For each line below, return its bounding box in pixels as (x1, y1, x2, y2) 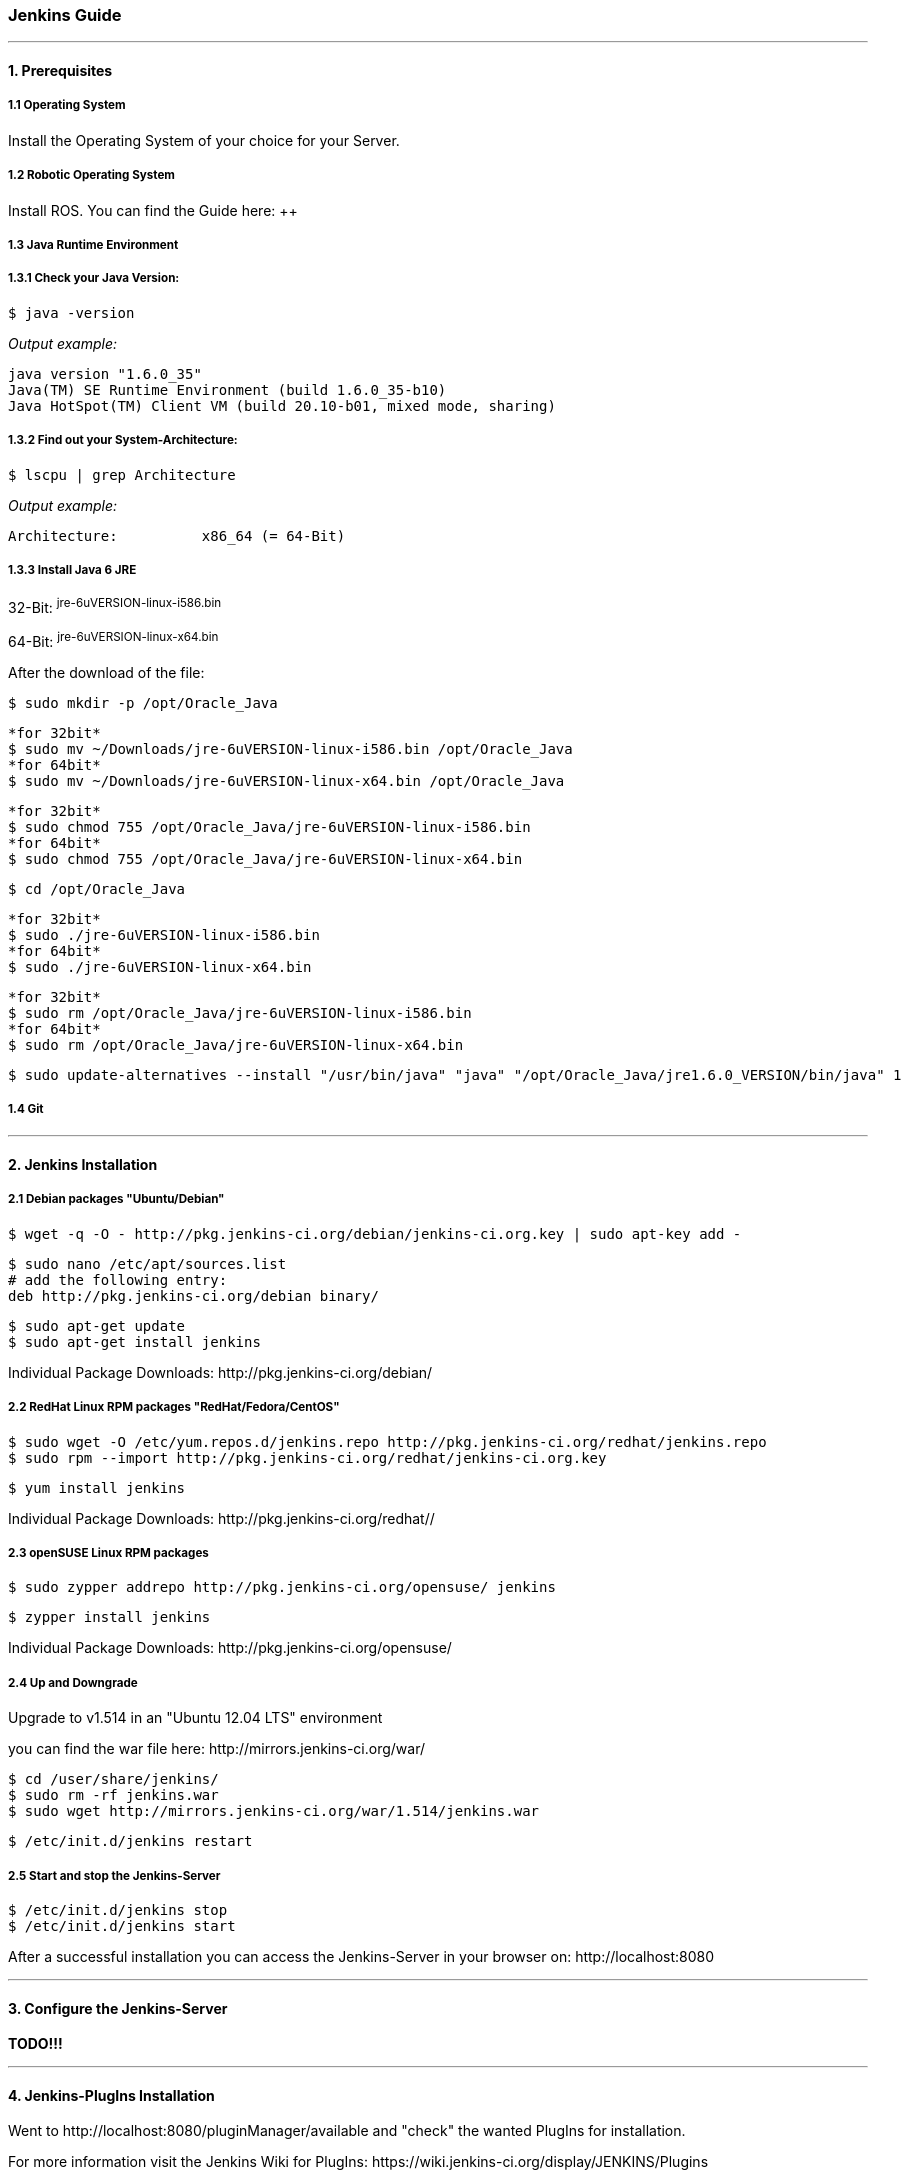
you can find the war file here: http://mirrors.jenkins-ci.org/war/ (8, 1740, 425, 1758)
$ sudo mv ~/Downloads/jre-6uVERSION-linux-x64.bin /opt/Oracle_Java (8, 772, 565, 789)
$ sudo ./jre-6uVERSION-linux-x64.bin (8, 958, 312, 975)
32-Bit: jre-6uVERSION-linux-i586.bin (8, 596, 222, 616)
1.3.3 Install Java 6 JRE (8, 562, 137, 577)
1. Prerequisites (8, 61, 113, 79)
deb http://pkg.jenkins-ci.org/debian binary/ (8, 1287, 379, 1304)
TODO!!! (8, 2035, 63, 2053)
